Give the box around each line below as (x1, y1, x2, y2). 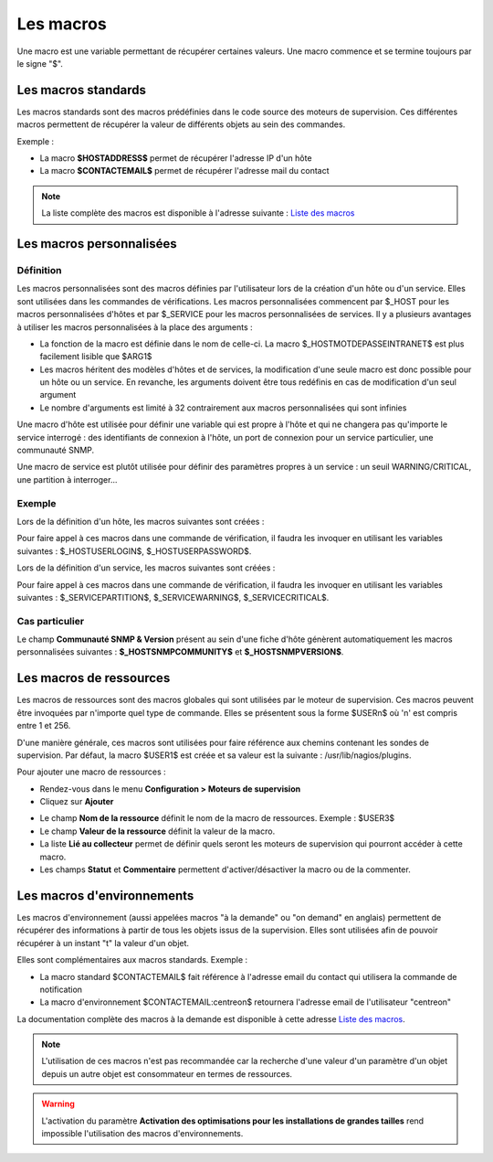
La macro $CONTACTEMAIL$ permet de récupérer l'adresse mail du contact (39, 165, 330, 176)
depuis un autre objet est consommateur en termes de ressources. (41, 1068, 292, 1079)
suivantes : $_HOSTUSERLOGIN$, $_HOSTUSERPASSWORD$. (16, 545, 252, 557)
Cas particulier (16, 614, 85, 627)
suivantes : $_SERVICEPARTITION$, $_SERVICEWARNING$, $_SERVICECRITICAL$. (16, 592, 330, 602)
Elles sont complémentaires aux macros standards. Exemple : (16, 954, 248, 965)
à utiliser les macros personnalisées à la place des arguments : (16, 321, 253, 333)
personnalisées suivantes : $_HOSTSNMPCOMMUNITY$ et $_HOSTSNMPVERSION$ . (16, 646, 344, 657)
